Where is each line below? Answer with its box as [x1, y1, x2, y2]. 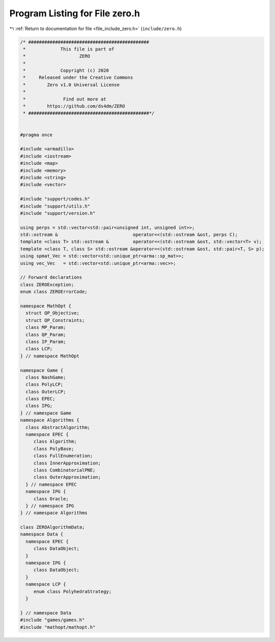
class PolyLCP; [25, 381, 64, 388]
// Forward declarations [20, 274, 82, 280]
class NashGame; [25, 374, 66, 380]
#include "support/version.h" [20, 210, 96, 216]
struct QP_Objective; [25, 310, 80, 316]
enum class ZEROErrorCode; [20, 289, 88, 295]
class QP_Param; [25, 331, 66, 338]
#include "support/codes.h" [20, 196, 90, 202]
